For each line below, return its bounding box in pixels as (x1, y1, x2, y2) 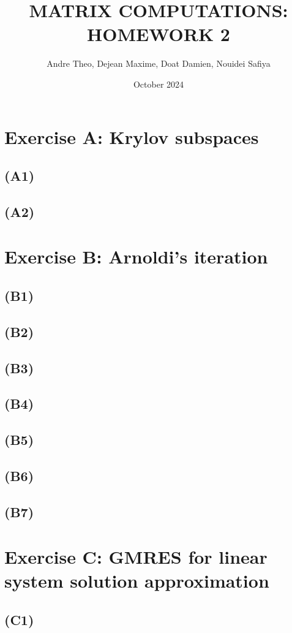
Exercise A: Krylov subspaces (4, 124, 259, 149)
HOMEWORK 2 (87, 21, 230, 47)
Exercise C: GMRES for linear (4, 544, 268, 569)
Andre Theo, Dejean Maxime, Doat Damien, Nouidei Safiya (47, 57, 271, 70)
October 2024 (133, 77, 184, 90)
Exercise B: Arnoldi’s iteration (4, 244, 268, 269)
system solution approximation (4, 568, 269, 593)
